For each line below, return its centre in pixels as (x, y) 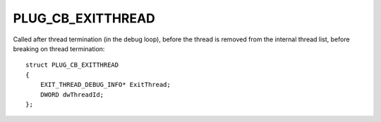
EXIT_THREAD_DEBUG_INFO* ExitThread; (105, 85)
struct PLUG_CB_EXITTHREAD (72, 65)
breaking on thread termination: (59, 48)
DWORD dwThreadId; (72, 94)
